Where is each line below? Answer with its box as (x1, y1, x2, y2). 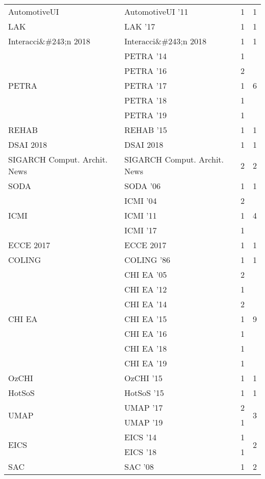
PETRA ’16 (124, 65, 167, 76)
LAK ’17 (124, 20, 155, 32)
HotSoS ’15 (124, 387, 164, 398)
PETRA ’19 (124, 109, 167, 121)
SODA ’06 (124, 180, 161, 192)
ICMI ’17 (124, 224, 157, 236)
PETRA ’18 (124, 94, 167, 106)
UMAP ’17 (124, 402, 163, 413)
